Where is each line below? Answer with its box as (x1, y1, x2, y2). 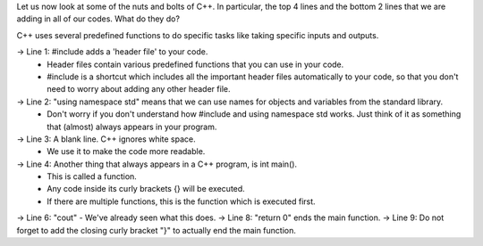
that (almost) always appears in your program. (47, 121, 217, 132)
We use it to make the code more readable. (47, 146, 206, 157)
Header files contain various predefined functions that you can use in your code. (47, 59, 344, 70)
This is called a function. (47, 171, 138, 182)
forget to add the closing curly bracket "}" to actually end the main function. (16, 225, 297, 235)
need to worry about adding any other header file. (47, 84, 231, 94)
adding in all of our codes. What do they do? (16, 13, 181, 24)
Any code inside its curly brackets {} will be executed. (47, 184, 245, 194)
